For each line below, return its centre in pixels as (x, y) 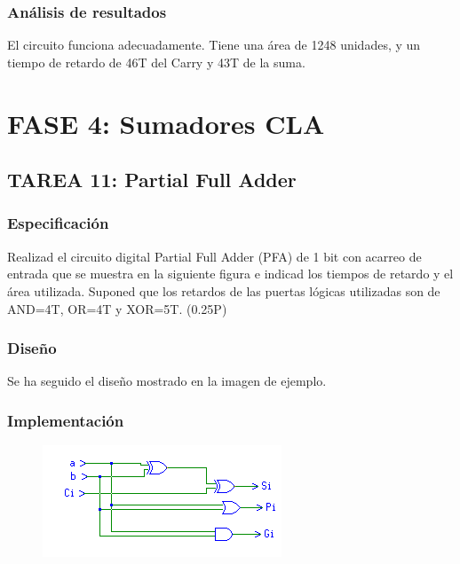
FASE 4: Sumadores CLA (166, 123)
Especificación (58, 223)
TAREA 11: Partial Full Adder (152, 180)
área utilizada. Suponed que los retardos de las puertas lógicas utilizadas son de (224, 290)
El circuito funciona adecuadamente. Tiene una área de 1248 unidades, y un (214, 45)
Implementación (66, 420)
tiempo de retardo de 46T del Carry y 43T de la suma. (156, 62)
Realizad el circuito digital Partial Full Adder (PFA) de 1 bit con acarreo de (214, 256)
